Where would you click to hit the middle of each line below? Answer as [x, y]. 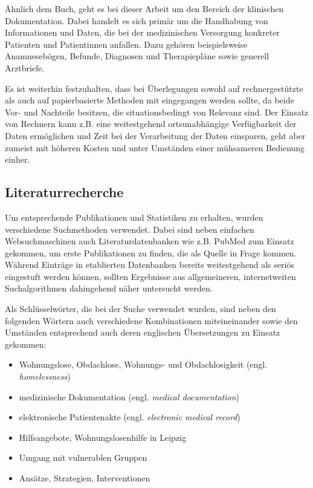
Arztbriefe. [25, 67]
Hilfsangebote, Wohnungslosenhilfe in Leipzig [102, 437]
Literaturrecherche [64, 192]
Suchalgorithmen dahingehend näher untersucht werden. [109, 288]
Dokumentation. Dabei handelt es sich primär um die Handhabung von [137, 20]
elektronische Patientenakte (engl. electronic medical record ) [130, 417]
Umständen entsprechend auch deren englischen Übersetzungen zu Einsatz [143, 332]
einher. [18, 159]
